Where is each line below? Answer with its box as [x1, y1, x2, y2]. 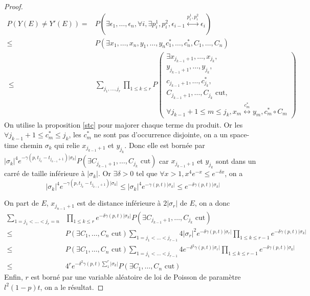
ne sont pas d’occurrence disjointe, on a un [94, 129, 228, 140]
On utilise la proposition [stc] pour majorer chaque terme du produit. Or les [4, 119, 243, 130]
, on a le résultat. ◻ [40, 281, 104, 292]
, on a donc [194, 198, 230, 208]
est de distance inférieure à [77, 198, 161, 208]
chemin [20, 139, 43, 150]
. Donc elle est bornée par [124, 139, 205, 150]
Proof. [4, 1, 23, 11]
